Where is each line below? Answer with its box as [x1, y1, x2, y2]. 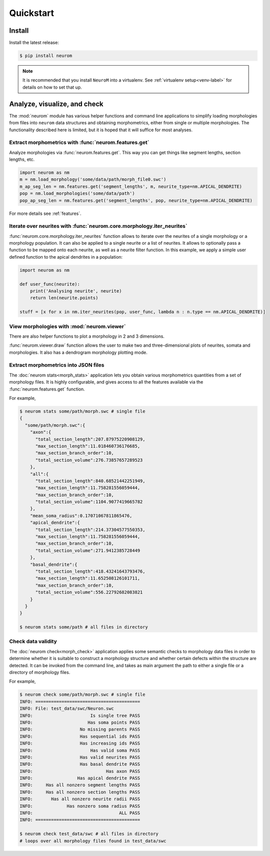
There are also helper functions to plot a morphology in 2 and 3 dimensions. [9, 333, 165, 339]
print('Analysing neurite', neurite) [30, 288, 122, 294]
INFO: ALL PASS [19, 810, 140, 816]
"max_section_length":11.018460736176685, [35, 443, 140, 449]
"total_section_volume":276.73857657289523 [35, 457, 143, 463]
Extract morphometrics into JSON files [9, 362, 104, 369]
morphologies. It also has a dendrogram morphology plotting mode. [9, 349, 148, 355]
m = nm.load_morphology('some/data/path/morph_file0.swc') [19, 177, 166, 183]
